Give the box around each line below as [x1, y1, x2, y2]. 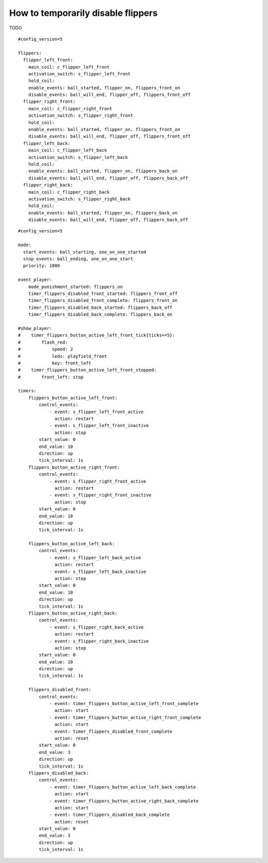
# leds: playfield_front [18, 353, 107, 359]
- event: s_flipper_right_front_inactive [49, 492, 151, 498]
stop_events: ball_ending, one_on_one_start [23, 256, 134, 262]
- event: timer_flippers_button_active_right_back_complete [49, 798, 199, 804]
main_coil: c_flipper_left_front [28, 64, 110, 70]
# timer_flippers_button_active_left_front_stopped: [18, 367, 157, 373]
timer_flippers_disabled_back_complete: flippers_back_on [28, 312, 173, 317]
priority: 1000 [23, 263, 60, 269]
